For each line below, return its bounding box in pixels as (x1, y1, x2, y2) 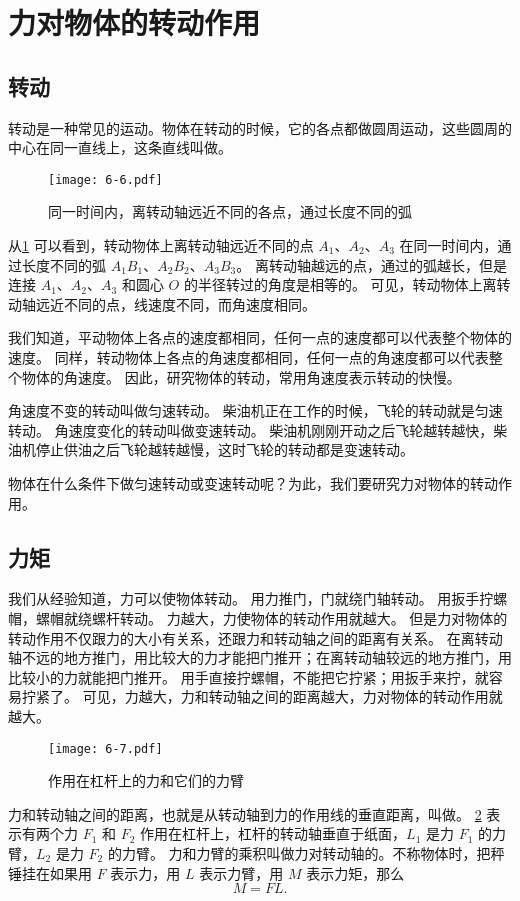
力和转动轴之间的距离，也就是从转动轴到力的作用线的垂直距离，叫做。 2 (8, 803, 482, 824)
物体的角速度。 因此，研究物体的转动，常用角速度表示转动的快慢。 (21, 366, 461, 387)
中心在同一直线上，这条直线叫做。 (8, 137, 232, 158)
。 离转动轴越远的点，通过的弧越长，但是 (236, 254, 507, 275)
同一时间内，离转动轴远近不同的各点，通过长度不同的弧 (48, 201, 412, 222)
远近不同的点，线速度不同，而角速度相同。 (35, 293, 316, 314)
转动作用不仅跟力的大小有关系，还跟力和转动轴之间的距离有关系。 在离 (8, 627, 475, 648)
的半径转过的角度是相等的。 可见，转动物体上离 (183, 274, 497, 295)
